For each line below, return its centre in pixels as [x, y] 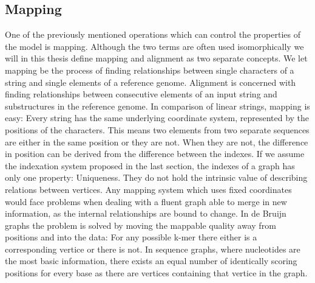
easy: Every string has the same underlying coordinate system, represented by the [157, 118]
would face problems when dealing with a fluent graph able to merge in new [146, 201]
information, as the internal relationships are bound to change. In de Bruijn [146, 213]
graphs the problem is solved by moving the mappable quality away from [141, 225]
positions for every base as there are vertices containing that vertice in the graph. [156, 273]
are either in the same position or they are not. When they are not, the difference [157, 141]
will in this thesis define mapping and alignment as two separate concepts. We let [156, 58]
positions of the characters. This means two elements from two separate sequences [157, 129]
